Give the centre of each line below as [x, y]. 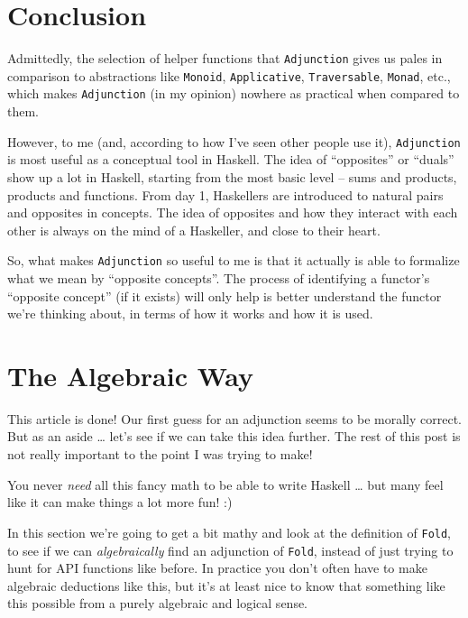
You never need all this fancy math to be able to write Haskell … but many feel [225, 484]
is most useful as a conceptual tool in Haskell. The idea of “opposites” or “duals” [231, 159]
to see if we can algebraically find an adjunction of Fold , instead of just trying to [230, 550]
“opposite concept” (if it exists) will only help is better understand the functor [225, 295]
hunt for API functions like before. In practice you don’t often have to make [217, 568]
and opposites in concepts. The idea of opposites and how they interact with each [233, 212]
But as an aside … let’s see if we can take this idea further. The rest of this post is [234, 436]
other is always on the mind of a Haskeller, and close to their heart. [194, 230]
